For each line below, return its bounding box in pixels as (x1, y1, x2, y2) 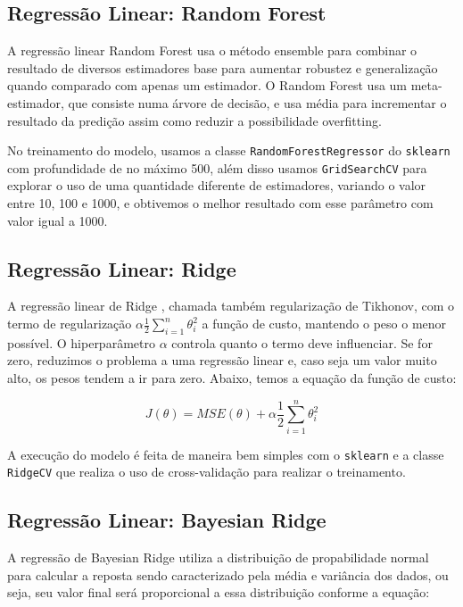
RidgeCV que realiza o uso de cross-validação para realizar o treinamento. (7, 462, 406, 481)
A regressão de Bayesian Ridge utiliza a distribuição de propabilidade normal (7, 548, 429, 567)
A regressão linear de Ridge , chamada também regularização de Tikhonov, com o (7, 296, 454, 315)
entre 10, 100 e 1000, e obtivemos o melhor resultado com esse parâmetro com (7, 194, 434, 212)
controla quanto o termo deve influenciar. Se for (171, 333, 433, 352)
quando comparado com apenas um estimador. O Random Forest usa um (7, 76, 408, 95)
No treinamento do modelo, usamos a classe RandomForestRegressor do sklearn (7, 141, 451, 160)
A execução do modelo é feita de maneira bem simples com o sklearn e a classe (7, 445, 444, 463)
